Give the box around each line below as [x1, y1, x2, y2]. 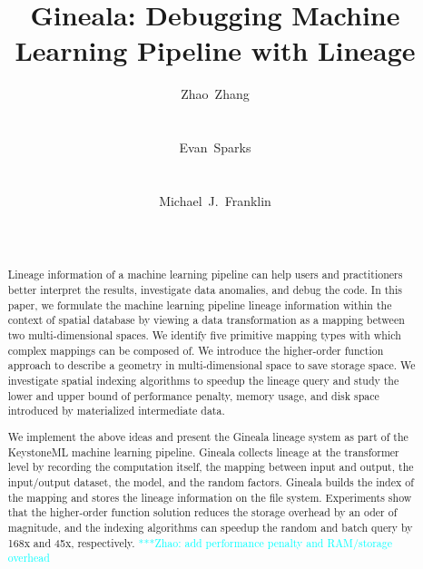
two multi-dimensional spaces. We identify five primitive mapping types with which [7, 328, 401, 343]
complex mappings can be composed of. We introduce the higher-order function [7, 342, 384, 358]
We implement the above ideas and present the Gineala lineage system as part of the [7, 428, 408, 444]
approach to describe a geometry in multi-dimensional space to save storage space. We [7, 358, 416, 373]
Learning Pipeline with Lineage [15, 32, 416, 69]
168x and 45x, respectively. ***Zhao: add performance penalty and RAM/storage [7, 535, 393, 550]
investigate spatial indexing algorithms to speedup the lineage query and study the [7, 373, 399, 388]
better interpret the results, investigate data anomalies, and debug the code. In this [7, 282, 402, 298]
